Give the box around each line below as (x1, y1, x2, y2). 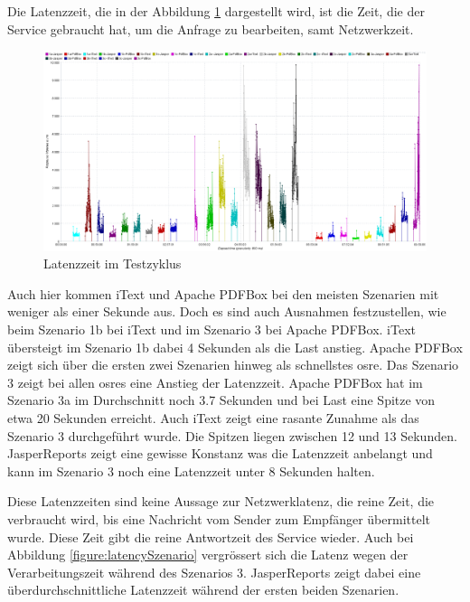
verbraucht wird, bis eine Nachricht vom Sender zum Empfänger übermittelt (7, 510, 431, 529)
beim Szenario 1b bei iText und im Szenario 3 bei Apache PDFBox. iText (7, 320, 416, 339)
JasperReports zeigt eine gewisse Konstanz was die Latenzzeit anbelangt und (7, 444, 433, 463)
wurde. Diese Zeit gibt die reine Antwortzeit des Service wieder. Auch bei (7, 527, 414, 546)
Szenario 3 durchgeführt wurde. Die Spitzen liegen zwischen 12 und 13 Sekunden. (7, 426, 457, 445)
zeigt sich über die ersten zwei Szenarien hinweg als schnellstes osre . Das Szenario (7, 355, 459, 374)
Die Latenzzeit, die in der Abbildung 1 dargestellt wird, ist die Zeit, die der (7, 2, 425, 20)
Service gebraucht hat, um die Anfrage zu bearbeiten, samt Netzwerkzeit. (7, 19, 414, 38)
